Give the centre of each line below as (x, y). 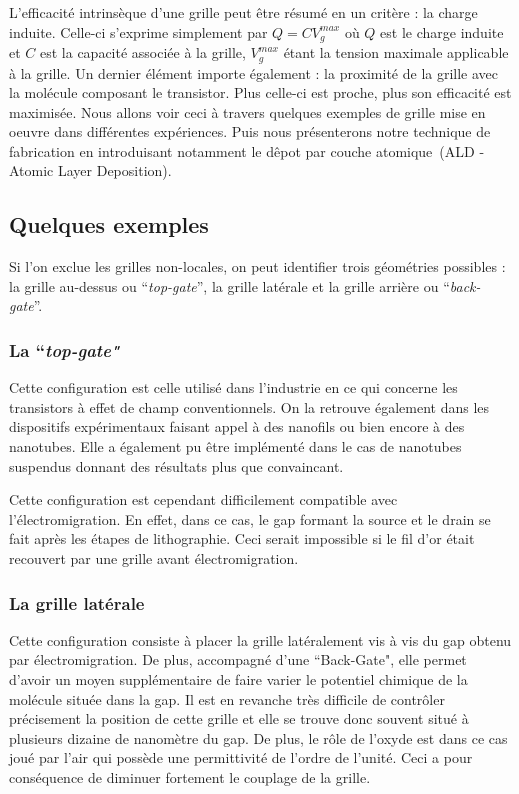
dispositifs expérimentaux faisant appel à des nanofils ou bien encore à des (237, 426)
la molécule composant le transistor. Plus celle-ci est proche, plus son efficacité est (260, 92)
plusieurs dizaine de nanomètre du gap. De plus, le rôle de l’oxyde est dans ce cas (258, 737)
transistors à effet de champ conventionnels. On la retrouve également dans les (249, 406)
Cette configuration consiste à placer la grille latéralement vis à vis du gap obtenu (260, 639)
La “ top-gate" (64, 349)
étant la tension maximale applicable (396, 52)
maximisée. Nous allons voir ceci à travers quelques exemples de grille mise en (247, 111)
